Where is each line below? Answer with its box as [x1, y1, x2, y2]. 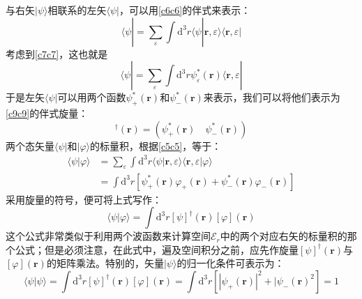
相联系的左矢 [47, 3, 107, 17]
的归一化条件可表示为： [176, 256, 285, 270]
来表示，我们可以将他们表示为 [203, 90, 340, 105]
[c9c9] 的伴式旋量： [6, 105, 89, 120]
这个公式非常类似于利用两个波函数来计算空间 [6, 229, 211, 243]
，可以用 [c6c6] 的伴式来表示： [119, 3, 251, 17]
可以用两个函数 [57, 90, 126, 105]
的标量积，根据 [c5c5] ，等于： [90, 138, 222, 153]
